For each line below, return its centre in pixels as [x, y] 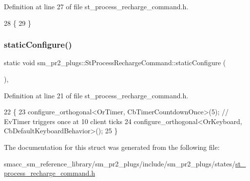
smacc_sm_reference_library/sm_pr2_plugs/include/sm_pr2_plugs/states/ [120, 163]
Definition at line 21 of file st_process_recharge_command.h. [96, 95]
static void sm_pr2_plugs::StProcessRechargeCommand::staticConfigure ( [115, 63]
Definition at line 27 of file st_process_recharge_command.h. [96, 6]
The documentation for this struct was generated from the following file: [112, 147]
